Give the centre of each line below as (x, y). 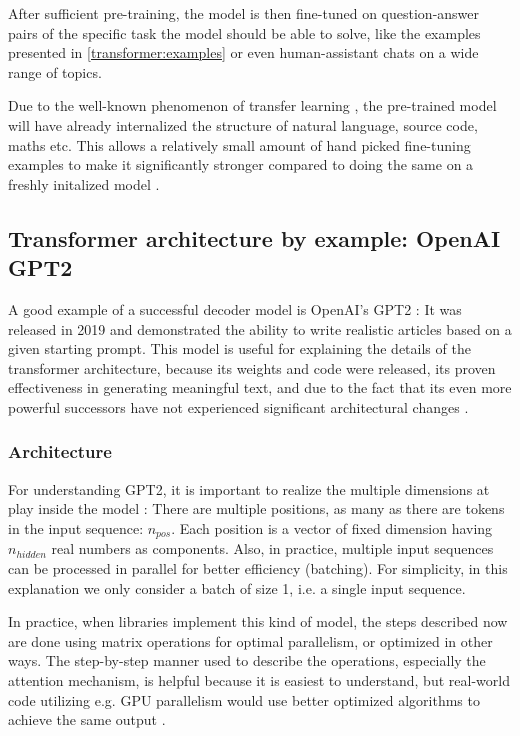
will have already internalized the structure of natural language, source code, (243, 124)
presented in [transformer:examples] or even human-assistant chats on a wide (243, 52)
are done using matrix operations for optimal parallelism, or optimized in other (250, 640)
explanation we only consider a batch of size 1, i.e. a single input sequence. (237, 587)
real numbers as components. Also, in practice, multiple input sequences (272, 548)
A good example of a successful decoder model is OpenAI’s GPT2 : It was (235, 308)
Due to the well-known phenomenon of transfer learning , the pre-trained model (252, 105)
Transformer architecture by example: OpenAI (254, 237)
